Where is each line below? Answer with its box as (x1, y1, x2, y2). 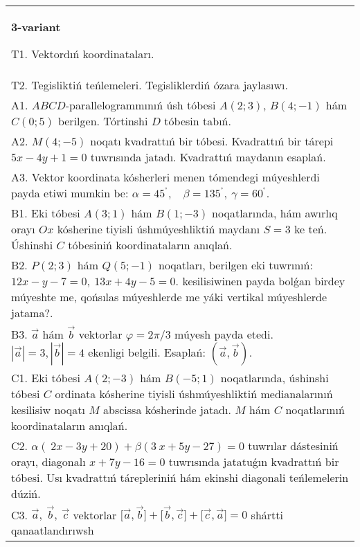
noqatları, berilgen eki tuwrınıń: (158, 257, 313, 273)
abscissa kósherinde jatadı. (103, 401, 231, 418)
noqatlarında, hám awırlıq (212, 205, 338, 221)
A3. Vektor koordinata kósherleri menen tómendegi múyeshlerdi (11, 169, 320, 185)
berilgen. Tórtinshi (57, 113, 148, 129)
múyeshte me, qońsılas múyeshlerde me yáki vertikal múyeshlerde (11, 289, 327, 305)
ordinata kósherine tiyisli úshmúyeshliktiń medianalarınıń (55, 385, 333, 402)
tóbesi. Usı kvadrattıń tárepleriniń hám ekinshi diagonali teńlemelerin (11, 469, 349, 485)
